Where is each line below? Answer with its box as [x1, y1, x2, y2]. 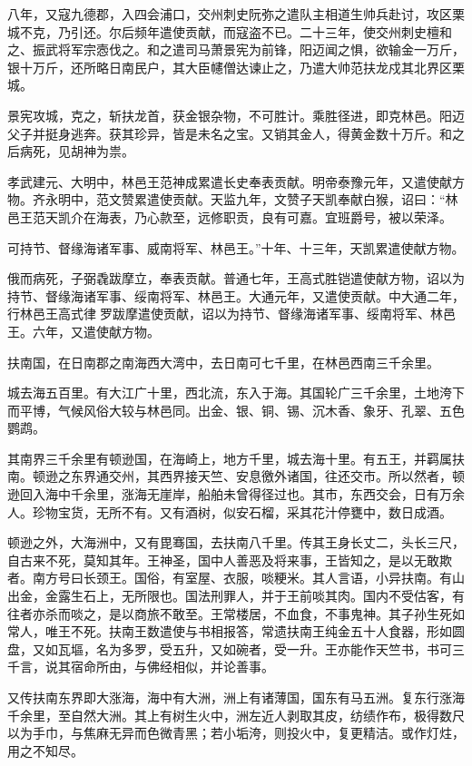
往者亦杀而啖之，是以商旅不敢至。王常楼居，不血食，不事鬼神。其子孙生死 [7, 604, 452, 623]
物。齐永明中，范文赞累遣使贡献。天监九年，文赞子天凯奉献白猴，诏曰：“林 [7, 190, 458, 209]
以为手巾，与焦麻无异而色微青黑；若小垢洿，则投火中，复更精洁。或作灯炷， [7, 723, 465, 742]
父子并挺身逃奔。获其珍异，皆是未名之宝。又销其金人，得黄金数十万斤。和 [7, 123, 452, 142]
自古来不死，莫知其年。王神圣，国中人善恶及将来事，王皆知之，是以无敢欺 [7, 550, 452, 569]
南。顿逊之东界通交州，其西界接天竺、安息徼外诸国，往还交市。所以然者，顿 [7, 466, 465, 486]
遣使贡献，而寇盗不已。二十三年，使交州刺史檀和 [159, 22, 452, 41]
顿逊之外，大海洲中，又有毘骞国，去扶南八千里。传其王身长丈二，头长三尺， [7, 533, 465, 552]
